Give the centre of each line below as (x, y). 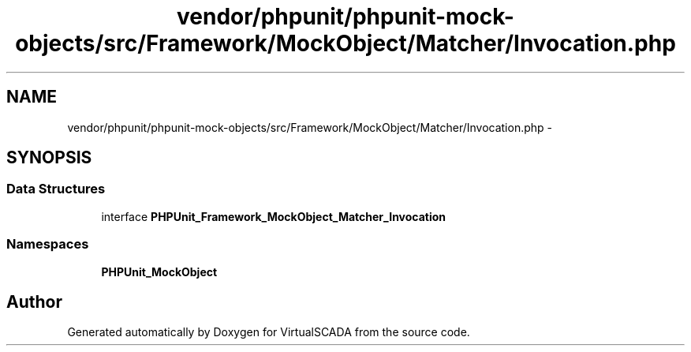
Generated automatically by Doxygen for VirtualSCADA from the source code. (269, 332)
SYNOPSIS (49, 158)
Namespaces (48, 244)
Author (34, 301)
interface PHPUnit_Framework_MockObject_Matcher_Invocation (274, 216)
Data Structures (56, 189)
